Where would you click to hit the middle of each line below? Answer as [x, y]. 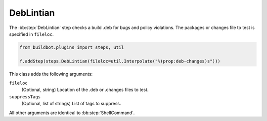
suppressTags [25, 97]
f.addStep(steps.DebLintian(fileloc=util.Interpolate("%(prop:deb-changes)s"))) [120, 61]
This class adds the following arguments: [51, 74]
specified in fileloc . [31, 34]
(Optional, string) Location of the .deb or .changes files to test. [85, 90]
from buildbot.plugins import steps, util [72, 47]
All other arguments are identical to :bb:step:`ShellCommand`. [72, 113]
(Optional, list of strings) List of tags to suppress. [71, 104]
